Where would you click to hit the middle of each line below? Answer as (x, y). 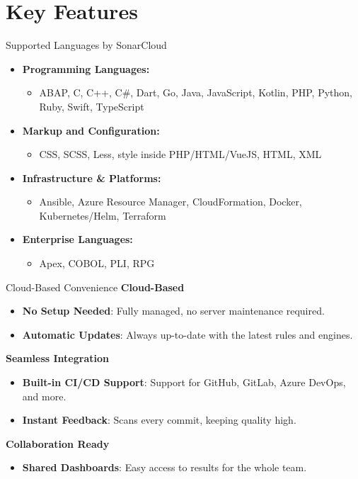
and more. (44, 396)
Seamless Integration (57, 358)
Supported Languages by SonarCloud (86, 45)
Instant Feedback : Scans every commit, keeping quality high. (159, 420)
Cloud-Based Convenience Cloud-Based (95, 287)
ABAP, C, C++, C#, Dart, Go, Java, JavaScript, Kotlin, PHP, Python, (196, 92)
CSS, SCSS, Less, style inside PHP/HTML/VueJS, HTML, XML (180, 154)
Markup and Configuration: (91, 130)
